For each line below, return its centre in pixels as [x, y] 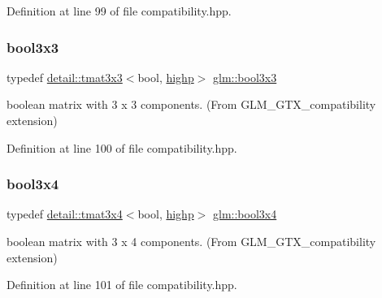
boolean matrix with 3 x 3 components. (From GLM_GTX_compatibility [191, 104]
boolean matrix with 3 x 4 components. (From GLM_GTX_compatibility [191, 241]
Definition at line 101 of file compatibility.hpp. [122, 285]
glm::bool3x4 [245, 214]
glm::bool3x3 [245, 77]
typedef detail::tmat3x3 [65, 77]
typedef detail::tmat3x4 [65, 214]
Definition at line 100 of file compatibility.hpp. [122, 147]
